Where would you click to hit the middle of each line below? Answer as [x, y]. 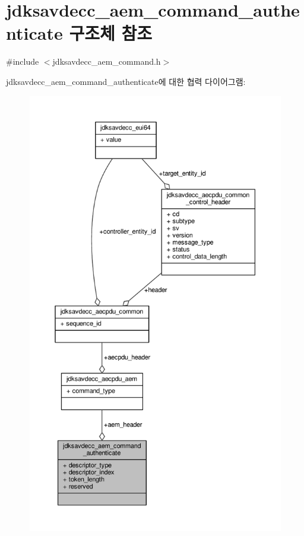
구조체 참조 [110, 33]
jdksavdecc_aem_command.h [107, 61]
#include [23, 61]
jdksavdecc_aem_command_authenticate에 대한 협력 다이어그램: [126, 81]
